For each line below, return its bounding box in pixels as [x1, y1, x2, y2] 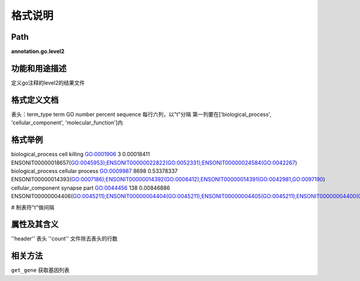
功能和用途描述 [11, 63, 67, 73]
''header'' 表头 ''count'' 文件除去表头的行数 [11, 235, 118, 243]
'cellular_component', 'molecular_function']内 [11, 119, 123, 126]
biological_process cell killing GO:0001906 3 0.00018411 [11, 151, 150, 158]
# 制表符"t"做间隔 [11, 204, 55, 211]
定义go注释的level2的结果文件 [11, 79, 85, 86]
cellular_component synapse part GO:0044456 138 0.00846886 [11, 184, 170, 192]
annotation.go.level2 [11, 48, 65, 55]
